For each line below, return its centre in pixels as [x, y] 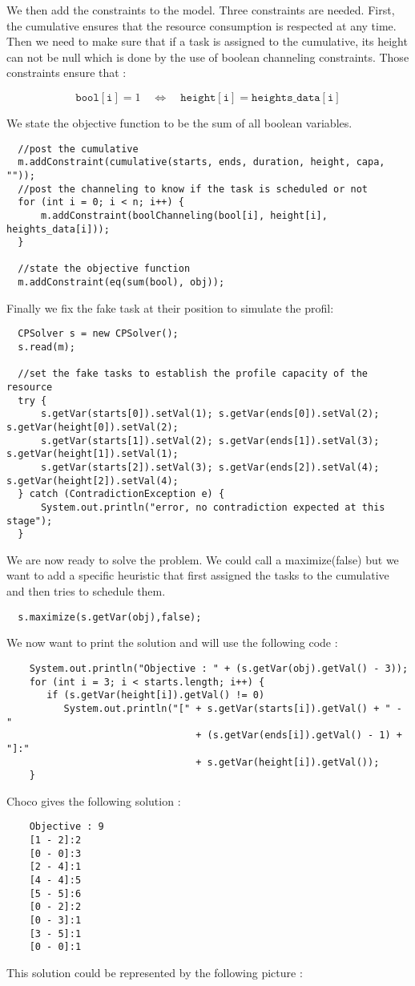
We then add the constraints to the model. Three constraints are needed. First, [201, 10]
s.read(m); [46, 348]
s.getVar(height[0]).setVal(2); [93, 427]
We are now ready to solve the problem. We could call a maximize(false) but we [203, 559]
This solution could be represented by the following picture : [155, 972]
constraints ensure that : [66, 73]
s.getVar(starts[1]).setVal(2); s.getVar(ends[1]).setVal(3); [210, 440]
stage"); [30, 521]
